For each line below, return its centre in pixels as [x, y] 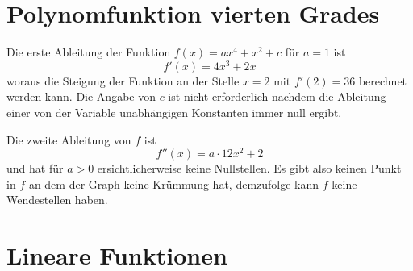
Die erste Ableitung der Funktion [89, 52]
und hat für [35, 168]
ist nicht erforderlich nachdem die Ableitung [277, 96]
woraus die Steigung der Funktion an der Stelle [123, 80]
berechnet [383, 80]
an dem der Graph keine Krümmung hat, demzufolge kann [174, 183]
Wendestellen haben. [57, 200]
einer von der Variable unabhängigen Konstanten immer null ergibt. [174, 112]
